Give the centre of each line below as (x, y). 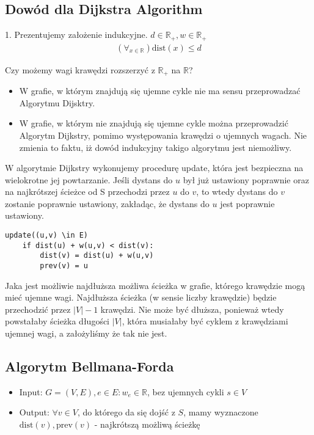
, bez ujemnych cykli (185, 391)
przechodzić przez (38, 309)
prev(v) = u (64, 266)
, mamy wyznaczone (221, 412)
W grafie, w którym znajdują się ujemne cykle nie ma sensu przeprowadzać (160, 91)
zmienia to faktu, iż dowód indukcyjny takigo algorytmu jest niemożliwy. (155, 147)
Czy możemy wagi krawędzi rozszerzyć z (80, 69)
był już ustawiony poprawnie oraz (246, 179)
